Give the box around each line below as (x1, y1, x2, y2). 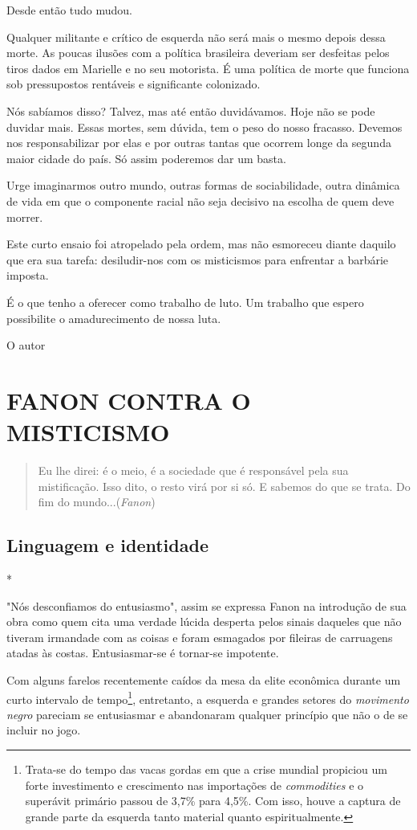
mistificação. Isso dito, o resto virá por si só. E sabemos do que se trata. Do (38, 477, 411, 494)
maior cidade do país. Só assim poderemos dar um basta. (6, 149, 286, 166)
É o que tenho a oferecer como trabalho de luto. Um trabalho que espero (6, 293, 364, 310)
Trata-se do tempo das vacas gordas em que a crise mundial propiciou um (25, 760, 388, 777)
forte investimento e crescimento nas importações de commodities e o (25, 776, 364, 793)
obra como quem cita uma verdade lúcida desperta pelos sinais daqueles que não (6, 613, 402, 630)
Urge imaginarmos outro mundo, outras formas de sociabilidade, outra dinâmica (6, 177, 400, 194)
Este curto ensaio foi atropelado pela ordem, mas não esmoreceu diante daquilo (6, 235, 396, 252)
